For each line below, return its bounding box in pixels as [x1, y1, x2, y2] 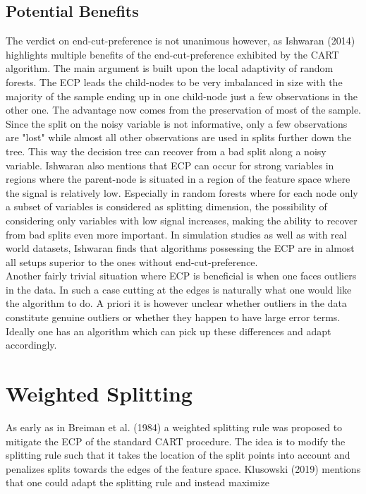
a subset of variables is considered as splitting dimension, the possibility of [6, 199, 327, 214]
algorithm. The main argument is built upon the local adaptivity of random [6, 61, 334, 76]
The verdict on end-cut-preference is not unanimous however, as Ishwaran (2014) [6, 33, 355, 48]
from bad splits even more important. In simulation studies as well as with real [6, 227, 347, 241]
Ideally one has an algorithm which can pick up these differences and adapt [6, 323, 331, 338]
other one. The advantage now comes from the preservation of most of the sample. [6, 102, 362, 117]
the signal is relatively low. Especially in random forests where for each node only [6, 185, 358, 200]
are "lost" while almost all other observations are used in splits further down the [6, 130, 351, 145]
